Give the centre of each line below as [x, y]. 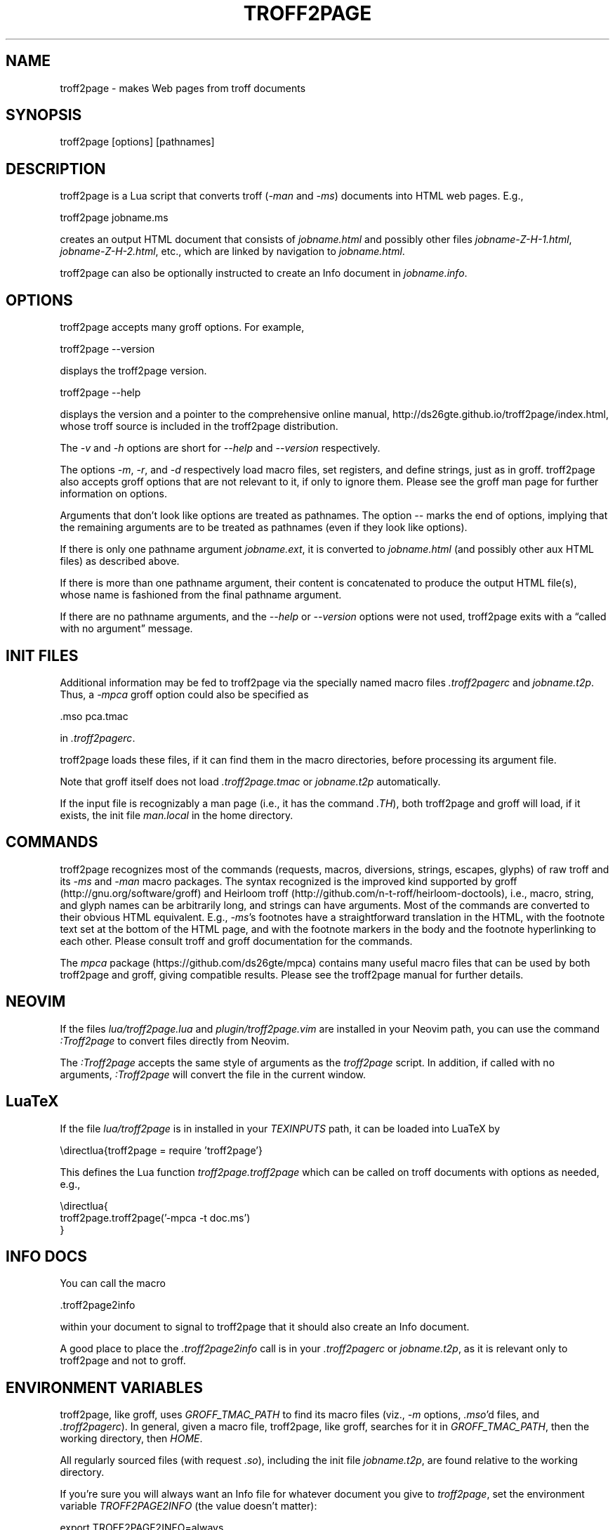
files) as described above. [120, 561]
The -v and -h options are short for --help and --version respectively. [220, 448]
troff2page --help [100, 393]
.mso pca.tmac [94, 716]
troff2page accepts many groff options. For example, [182, 327]
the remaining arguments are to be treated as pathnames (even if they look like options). [264, 528]
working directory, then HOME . [131, 1439]
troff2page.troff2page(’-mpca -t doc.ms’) [155, 1217]
